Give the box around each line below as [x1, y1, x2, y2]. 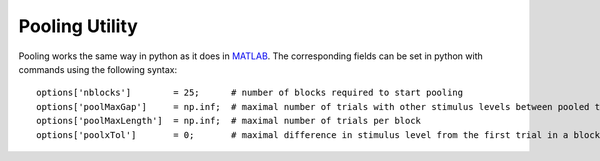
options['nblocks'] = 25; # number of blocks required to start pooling [36, 87, 464, 99]
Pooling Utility [18, 15, 139, 37]
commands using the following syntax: [18, 63, 178, 75]
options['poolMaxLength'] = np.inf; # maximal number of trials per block [36, 115, 422, 127]
